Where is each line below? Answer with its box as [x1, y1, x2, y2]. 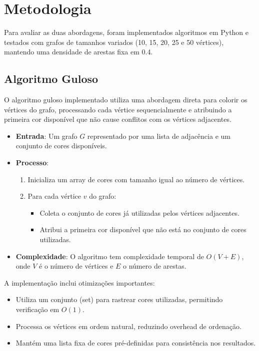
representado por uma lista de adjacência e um [87, 130, 230, 141]
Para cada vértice [27, 191, 81, 201]
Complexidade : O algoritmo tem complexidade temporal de [15, 251, 204, 261]
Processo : [15, 157, 49, 168]
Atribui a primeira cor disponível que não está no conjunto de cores [39, 224, 246, 235]
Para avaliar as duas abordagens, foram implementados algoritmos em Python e [4, 27, 249, 37]
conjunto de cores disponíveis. [15, 140, 107, 151]
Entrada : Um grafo [15, 130, 77, 141]
